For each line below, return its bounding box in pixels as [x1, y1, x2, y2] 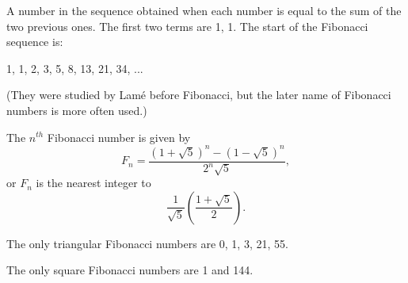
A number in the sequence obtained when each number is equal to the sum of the [6, 2, 402, 18]
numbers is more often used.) [6, 101, 147, 118]
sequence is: [6, 33, 63, 50]
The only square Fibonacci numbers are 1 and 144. [6, 262, 254, 278]
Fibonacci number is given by [47, 128, 191, 145]
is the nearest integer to [36, 174, 151, 191]
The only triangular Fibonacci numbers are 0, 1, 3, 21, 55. [6, 235, 288, 251]
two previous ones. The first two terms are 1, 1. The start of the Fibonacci [6, 17, 368, 34]
